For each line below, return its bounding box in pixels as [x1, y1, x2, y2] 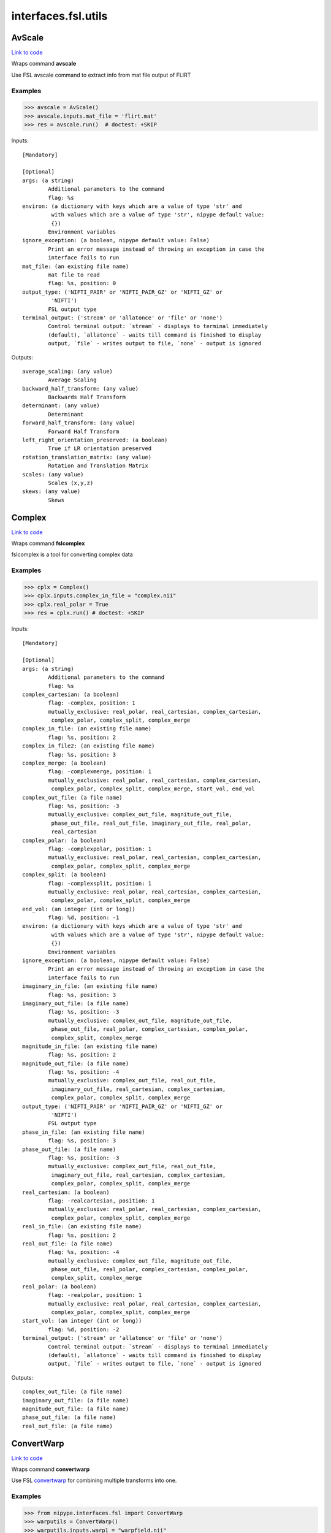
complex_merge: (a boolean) [22, 760, 107, 766]
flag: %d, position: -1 [48, 914, 120, 921]
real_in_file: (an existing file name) [22, 1223, 142, 1230]
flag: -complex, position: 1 [48, 700, 136, 706]
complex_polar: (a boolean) [22, 837, 107, 844]
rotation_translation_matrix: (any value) [22, 454, 152, 461]
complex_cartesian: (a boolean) [22, 690, 120, 698]
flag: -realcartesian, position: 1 [48, 1197, 155, 1204]
